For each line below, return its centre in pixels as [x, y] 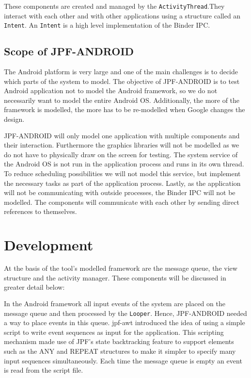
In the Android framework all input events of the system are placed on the [115, 303]
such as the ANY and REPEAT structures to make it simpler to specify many [120, 351]
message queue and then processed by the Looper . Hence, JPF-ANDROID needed [125, 313]
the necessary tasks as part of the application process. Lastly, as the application [122, 183]
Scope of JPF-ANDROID [69, 51]
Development [49, 245]
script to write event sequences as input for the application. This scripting [114, 332]
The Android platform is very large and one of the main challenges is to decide [121, 72]
